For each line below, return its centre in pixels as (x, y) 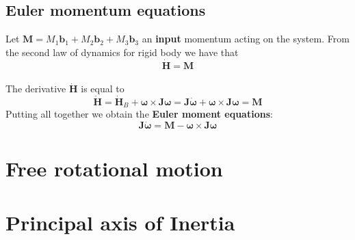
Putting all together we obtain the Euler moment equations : (139, 114)
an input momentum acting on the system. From (246, 39)
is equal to (103, 89)
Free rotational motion (114, 169)
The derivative (36, 89)
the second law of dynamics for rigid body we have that (122, 52)
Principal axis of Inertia (120, 222)
